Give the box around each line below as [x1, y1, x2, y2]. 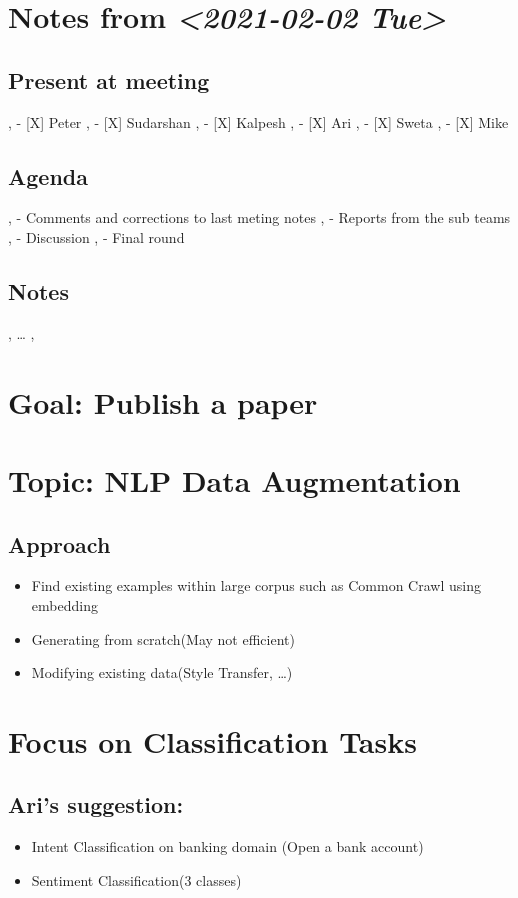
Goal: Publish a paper [8, 381, 318, 422]
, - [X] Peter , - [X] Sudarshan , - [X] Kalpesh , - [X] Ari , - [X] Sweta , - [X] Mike [8, 111, 509, 132]
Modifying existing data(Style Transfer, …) [31, 662, 293, 683]
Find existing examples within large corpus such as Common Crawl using [31, 575, 481, 596]
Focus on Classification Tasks [8, 720, 417, 761]
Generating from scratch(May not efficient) [31, 628, 295, 649]
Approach [8, 528, 111, 559]
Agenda [8, 160, 88, 191]
